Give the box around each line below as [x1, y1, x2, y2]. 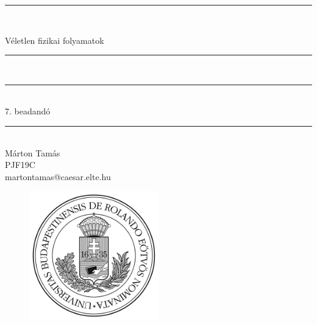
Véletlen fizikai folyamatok [5, 33, 104, 46]
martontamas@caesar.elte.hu [5, 170, 111, 183]
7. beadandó [5, 105, 51, 117]
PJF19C [5, 158, 35, 171]
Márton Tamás [5, 146, 60, 159]
